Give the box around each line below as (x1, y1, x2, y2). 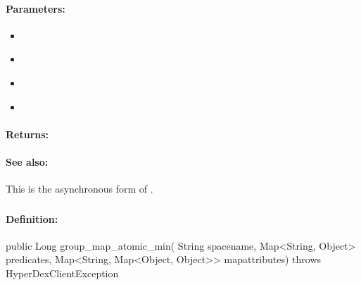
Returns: (6, 126, 49, 141)
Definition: (6, 211, 58, 226)
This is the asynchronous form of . (6, 181, 153, 196)
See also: (6, 154, 49, 169)
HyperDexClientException (6, 266, 119, 281)
